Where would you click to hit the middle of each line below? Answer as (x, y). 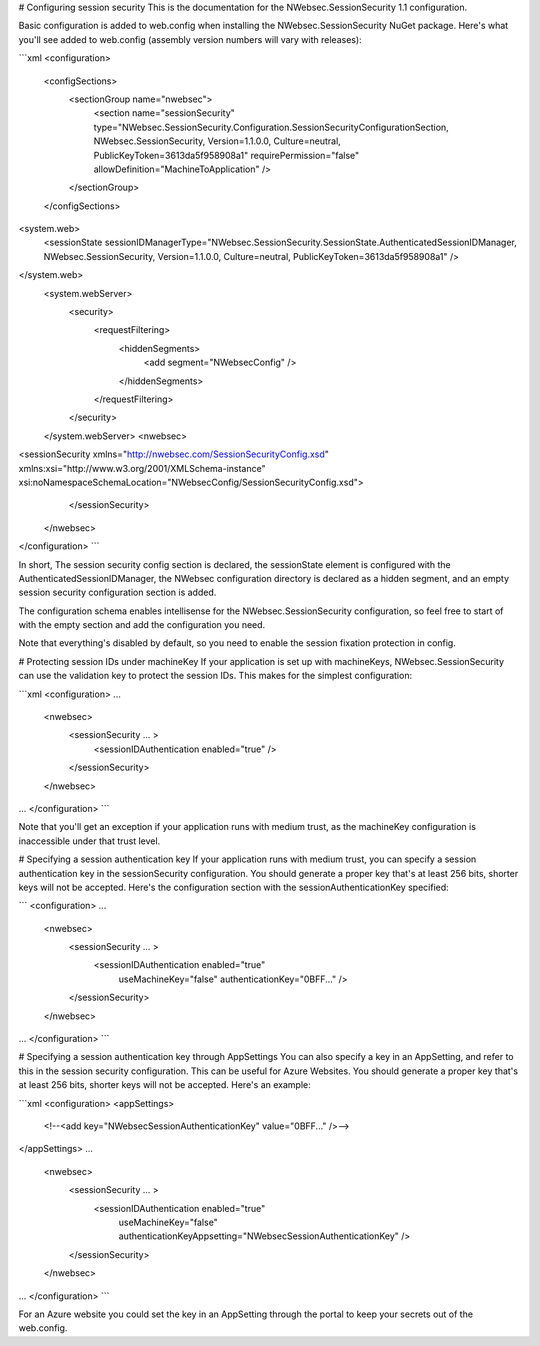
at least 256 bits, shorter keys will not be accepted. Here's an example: (164, 1085)
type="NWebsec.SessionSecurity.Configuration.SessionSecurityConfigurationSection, (271, 127)
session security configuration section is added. (117, 592)
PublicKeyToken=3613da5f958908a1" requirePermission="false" (226, 155)
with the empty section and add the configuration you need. (142, 625)
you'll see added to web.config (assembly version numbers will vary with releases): (190, 39)
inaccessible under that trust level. (89, 841)
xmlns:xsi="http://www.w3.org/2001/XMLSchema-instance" (142, 468)
